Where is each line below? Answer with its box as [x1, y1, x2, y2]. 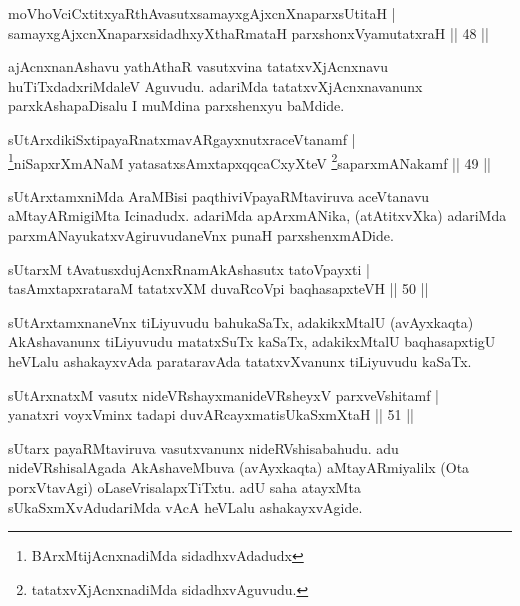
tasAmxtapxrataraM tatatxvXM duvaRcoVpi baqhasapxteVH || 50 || [8, 278, 429, 299]
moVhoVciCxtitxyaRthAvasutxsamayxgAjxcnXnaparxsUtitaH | [8, 3, 396, 23]
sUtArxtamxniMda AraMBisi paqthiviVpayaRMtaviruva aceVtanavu [8, 185, 430, 206]
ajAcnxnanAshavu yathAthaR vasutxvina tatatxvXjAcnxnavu [8, 56, 388, 77]
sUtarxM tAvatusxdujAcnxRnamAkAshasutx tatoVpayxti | [8, 258, 370, 279]
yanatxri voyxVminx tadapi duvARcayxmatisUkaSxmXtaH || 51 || [8, 404, 414, 425]
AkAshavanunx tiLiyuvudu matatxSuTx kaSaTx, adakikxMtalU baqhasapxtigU [8, 331, 496, 352]
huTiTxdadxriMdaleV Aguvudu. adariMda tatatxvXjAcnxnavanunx [8, 75, 423, 96]
